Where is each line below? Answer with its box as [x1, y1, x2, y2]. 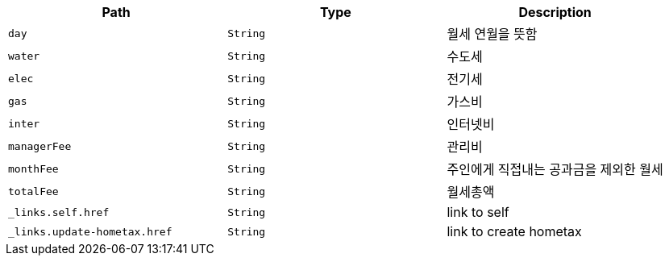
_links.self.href [8, 206, 110, 218]
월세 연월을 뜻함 [447, 26, 538, 42]
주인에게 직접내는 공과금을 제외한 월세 [447, 161, 663, 177]
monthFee [8, 162, 59, 175]
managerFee [8, 139, 72, 152]
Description [518, 4, 592, 20]
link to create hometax [447, 223, 582, 239]
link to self [447, 204, 509, 220]
